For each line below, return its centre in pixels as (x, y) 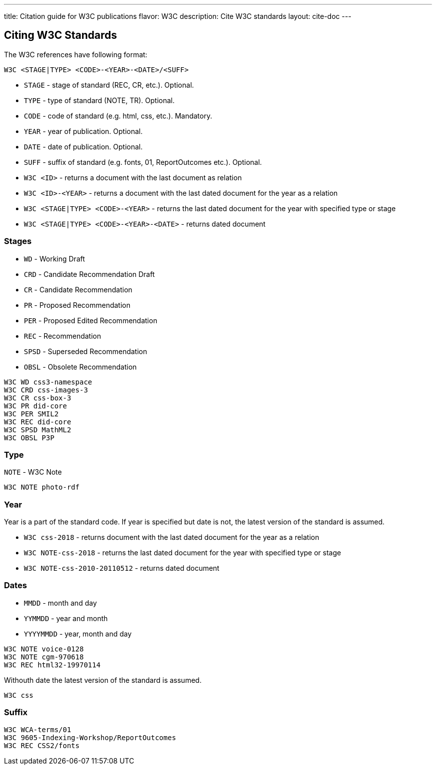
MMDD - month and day (60, 603)
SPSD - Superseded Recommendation (86, 351)
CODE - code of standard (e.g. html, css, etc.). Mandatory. (118, 116)
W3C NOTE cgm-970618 (44, 657)
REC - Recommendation (63, 336)
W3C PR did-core (36, 406)
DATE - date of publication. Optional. (83, 146)
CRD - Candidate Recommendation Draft (89, 274)
